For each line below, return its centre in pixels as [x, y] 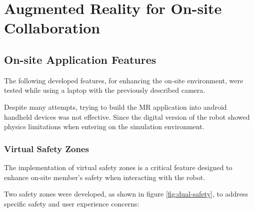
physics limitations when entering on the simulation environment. [104, 126]
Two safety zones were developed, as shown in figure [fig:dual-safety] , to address [126, 194]
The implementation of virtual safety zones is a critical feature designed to [118, 167]
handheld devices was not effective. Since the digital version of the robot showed [127, 116]
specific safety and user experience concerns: [72, 203]
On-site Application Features [80, 59]
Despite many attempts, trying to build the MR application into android [115, 106]
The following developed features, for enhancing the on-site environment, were [124, 80]
